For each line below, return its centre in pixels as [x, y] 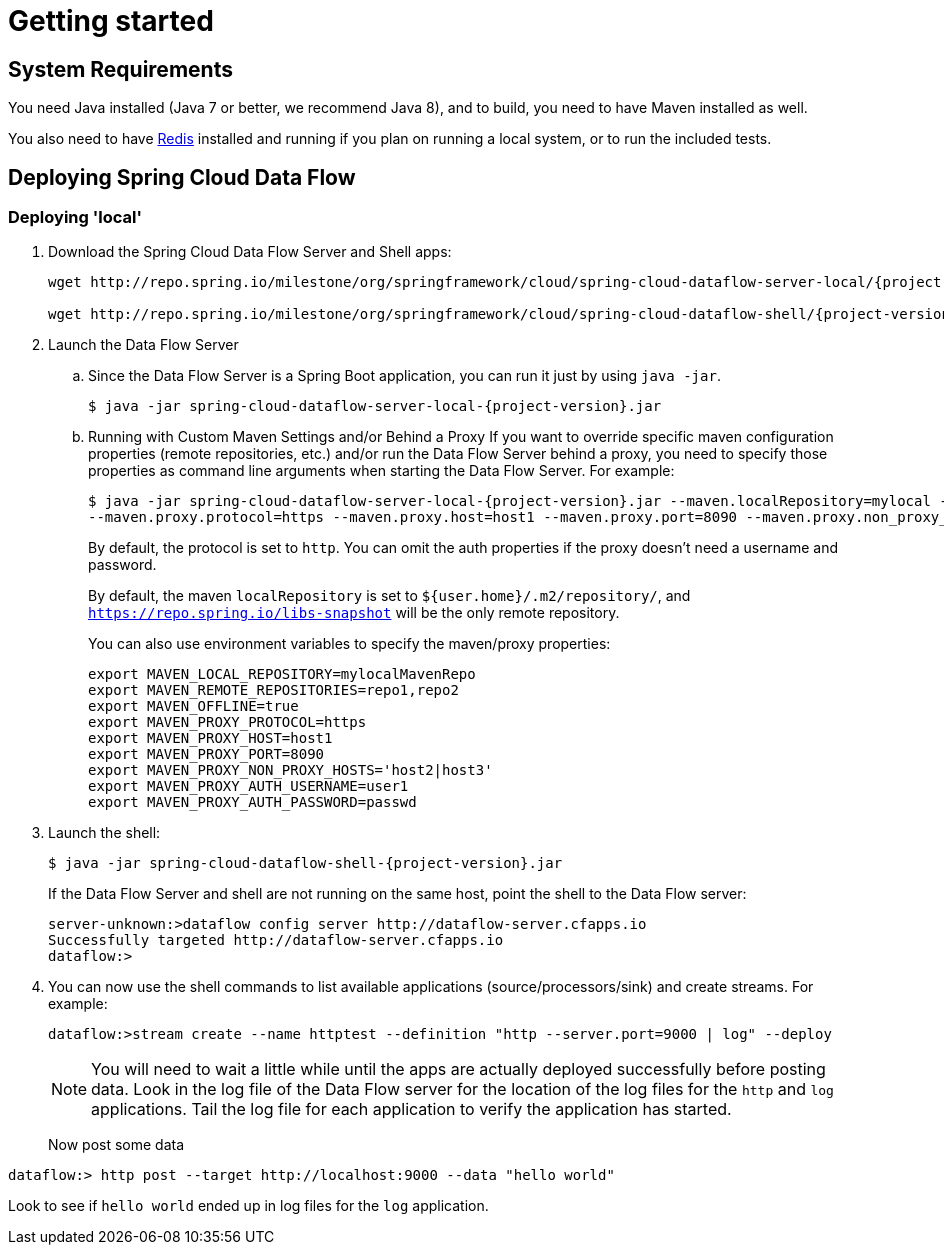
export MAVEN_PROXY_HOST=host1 [210, 738]
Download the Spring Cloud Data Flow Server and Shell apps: [250, 252]
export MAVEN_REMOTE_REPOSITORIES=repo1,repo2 [273, 690]
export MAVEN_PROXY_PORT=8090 [206, 754]
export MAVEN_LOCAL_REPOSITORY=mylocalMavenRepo [282, 674]
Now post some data [116, 1145]
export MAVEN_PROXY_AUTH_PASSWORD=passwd [252, 802]
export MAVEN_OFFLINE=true [193, 706]
